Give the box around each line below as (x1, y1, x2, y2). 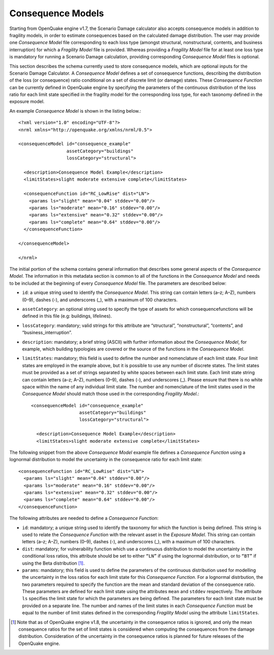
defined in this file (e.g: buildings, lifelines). (22, 313, 112, 319)
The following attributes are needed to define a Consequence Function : (9, 515, 159, 521)
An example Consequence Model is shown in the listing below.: (9, 108, 142, 114)
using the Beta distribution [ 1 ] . (22, 560, 85, 566)
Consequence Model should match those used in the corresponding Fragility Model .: (22, 391, 199, 397)
